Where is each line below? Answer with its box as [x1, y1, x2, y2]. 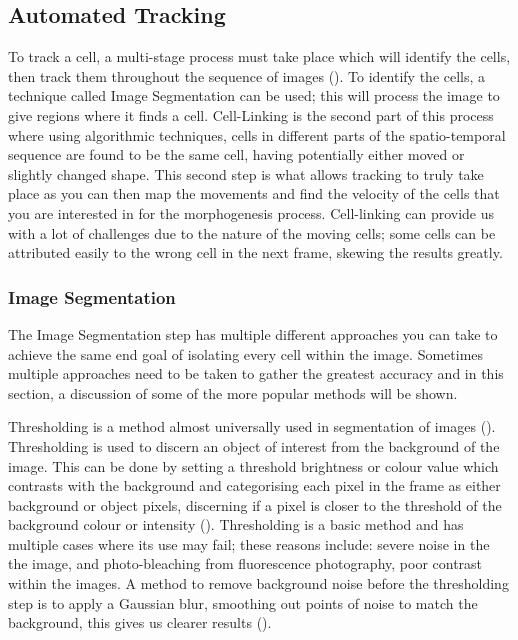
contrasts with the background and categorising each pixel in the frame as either [8, 475, 501, 496]
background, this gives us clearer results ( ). [8, 612, 272, 633]
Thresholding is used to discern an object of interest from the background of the [8, 435, 500, 456]
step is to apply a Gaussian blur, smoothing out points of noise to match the [8, 592, 478, 613]
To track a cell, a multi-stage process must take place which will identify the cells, [8, 46, 511, 67]
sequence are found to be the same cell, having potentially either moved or [8, 144, 465, 165]
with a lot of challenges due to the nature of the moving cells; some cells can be [8, 222, 496, 243]
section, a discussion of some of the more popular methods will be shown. [8, 382, 458, 403]
